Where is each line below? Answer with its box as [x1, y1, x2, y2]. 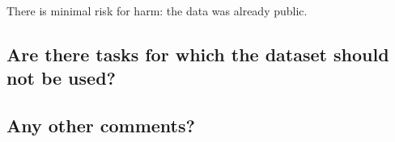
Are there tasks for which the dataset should [6, 41, 389, 66]
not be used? [6, 65, 116, 90]
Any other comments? [6, 113, 195, 138]
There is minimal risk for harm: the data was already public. [6, 2, 308, 19]
